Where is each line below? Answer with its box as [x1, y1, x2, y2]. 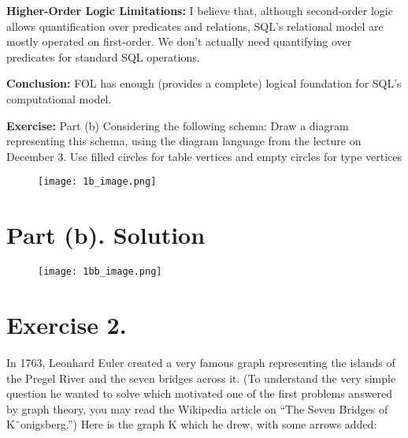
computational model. [6, 90, 112, 107]
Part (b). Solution [6, 219, 206, 251]
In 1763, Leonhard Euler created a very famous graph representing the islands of [6, 354, 395, 370]
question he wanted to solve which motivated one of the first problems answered [6, 385, 393, 402]
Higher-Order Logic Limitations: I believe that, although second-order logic [6, 2, 393, 18]
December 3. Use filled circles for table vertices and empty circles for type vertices [6, 148, 402, 164]
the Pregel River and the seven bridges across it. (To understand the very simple [6, 369, 396, 386]
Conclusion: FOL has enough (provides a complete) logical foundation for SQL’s [6, 75, 402, 92]
